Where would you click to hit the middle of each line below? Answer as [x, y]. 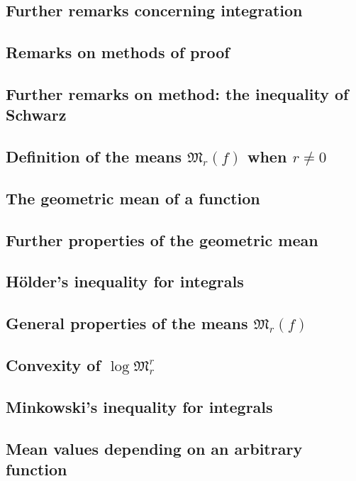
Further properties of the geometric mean [162, 239]
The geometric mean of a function [133, 198]
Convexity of [53, 365]
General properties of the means [127, 323]
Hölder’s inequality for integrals [125, 281]
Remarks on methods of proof [118, 52]
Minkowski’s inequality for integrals [139, 406]
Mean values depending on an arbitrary [154, 448]
